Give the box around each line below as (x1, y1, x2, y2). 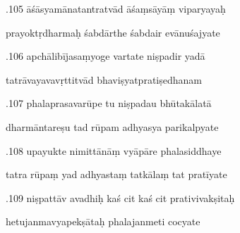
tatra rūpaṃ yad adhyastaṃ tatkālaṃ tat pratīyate (6, 167, 227, 182)
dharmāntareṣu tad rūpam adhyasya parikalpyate (6, 119, 219, 134)
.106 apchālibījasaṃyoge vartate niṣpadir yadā (6, 49, 205, 63)
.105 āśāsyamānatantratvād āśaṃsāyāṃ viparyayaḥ (6, 1, 226, 15)
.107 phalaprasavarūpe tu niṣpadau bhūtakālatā (6, 96, 212, 111)
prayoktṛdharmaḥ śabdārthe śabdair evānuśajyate (6, 25, 220, 39)
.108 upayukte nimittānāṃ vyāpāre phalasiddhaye (6, 143, 222, 158)
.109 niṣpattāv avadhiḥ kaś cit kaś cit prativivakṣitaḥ (6, 190, 235, 205)
